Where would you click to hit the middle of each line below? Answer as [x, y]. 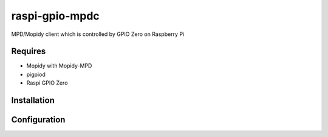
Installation [33, 100]
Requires [29, 51]
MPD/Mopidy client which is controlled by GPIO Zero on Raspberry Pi [98, 34]
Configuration [38, 120]
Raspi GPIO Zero [47, 83]
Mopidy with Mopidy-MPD [59, 66]
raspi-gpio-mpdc [55, 16]
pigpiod [36, 74]
